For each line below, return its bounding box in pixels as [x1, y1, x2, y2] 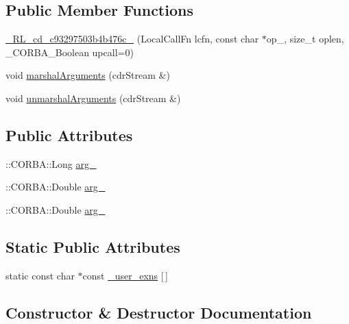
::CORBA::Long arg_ [5, 156, 97, 171]
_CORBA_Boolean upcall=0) [5, 45, 134, 59]
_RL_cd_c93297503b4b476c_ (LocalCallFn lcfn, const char [5, 32, 259, 46]
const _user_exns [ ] [82, 268, 168, 282]
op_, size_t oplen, [266, 32, 344, 46]
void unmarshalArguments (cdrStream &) [5, 90, 181, 105]
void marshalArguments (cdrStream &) [5, 68, 170, 82]
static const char [5, 268, 75, 282]
